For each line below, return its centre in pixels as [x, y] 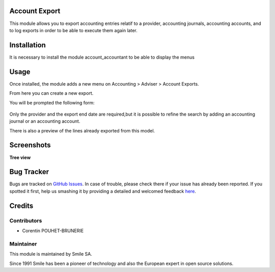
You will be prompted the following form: [52, 102]
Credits [21, 206]
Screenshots [30, 145]
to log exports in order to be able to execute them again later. [73, 30]
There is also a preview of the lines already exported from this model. [82, 130]
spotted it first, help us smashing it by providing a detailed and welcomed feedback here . [103, 191]
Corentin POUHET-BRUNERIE [53, 231]
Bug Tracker [29, 172]
